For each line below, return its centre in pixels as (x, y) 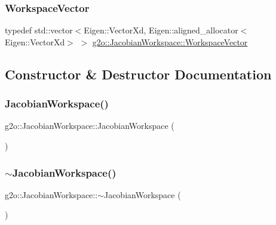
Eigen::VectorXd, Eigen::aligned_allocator (161, 30)
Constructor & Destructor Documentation (138, 74)
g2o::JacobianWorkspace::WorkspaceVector (170, 41)
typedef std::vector (39, 30)
